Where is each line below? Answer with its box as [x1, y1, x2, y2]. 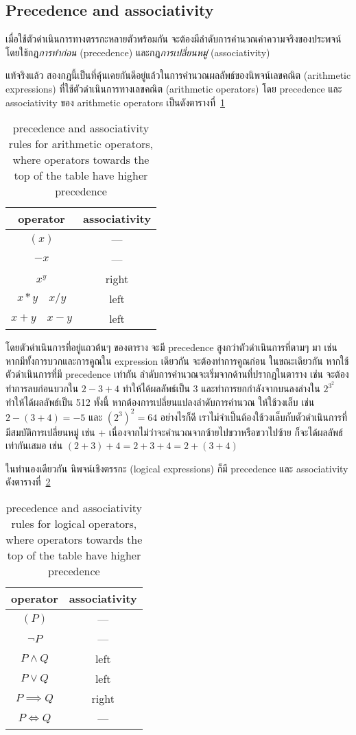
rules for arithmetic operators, [8, 136, 154, 152]
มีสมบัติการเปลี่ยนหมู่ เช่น [5, 424, 95, 439]
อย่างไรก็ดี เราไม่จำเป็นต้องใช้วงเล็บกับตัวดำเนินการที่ [160, 409, 347, 424]
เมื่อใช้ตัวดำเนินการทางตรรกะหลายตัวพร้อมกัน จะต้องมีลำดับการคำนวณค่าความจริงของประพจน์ [5, 32, 342, 46]
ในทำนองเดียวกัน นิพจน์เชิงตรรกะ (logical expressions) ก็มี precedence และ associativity [5, 461, 348, 475]
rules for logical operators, [11, 516, 137, 532]
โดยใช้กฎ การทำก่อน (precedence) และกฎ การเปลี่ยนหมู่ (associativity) [5, 45, 270, 59]
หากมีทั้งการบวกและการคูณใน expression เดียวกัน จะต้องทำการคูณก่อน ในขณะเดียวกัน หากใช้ [5, 353, 349, 367]
